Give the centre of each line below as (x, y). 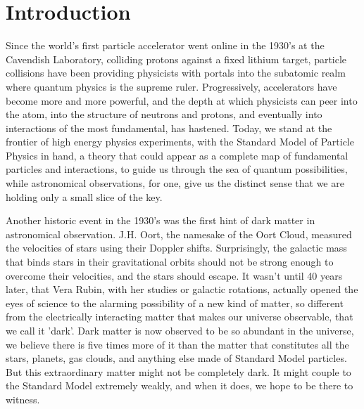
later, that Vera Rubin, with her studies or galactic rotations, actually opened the (182, 289)
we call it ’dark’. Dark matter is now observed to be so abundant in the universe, (180, 330)
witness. (23, 399)
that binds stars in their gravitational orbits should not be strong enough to (170, 262)
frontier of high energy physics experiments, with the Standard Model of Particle (180, 142)
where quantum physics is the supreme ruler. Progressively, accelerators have (171, 86)
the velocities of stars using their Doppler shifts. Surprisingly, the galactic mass (176, 248)
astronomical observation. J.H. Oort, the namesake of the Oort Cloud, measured (179, 234)
